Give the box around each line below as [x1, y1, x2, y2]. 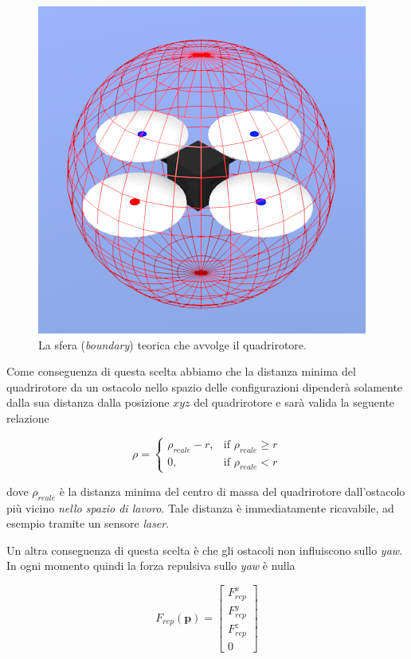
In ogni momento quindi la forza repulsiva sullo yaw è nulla [6, 557, 296, 574]
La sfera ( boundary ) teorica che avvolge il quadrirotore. [38, 336, 307, 353]
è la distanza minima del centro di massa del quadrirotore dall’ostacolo [59, 482, 405, 499]
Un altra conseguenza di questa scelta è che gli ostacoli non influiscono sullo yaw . [6, 541, 403, 558]
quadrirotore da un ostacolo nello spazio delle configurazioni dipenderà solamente [6, 378, 403, 395]
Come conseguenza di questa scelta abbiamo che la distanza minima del [6, 363, 356, 380]
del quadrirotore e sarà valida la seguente [194, 394, 395, 411]
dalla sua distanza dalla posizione [6, 394, 170, 411]
